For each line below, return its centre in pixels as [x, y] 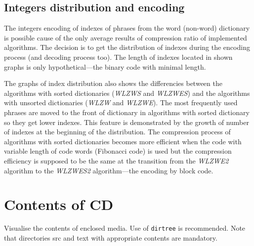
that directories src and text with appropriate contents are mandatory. [111, 237]
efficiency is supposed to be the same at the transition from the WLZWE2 [116, 160]
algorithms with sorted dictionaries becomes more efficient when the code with [123, 141]
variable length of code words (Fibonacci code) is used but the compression [118, 151]
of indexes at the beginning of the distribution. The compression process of [117, 132]
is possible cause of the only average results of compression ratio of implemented [126, 37]
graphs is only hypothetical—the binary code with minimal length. [105, 66]
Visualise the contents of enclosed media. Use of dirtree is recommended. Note [125, 228]
